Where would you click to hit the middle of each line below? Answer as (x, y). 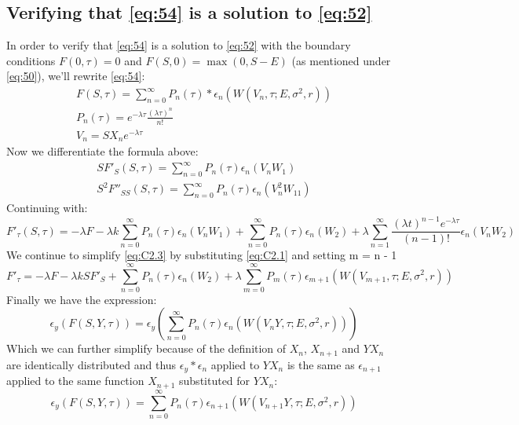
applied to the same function (75, 381)
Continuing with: (47, 208)
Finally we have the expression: (82, 299)
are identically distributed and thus (91, 364)
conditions (31, 60)
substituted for (215, 381)
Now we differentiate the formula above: (102, 151)
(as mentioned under (341, 60)
